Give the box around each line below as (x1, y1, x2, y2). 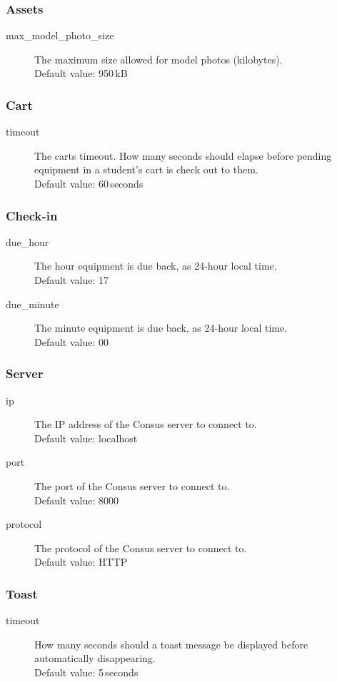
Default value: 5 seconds (34, 664, 139, 679)
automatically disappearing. (34, 651, 156, 666)
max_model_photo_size (6, 28, 114, 43)
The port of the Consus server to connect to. (34, 478, 230, 493)
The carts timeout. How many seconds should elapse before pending (34, 148, 332, 163)
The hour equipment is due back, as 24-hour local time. (34, 258, 277, 273)
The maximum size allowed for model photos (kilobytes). (34, 51, 283, 66)
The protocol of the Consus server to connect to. (34, 540, 247, 555)
